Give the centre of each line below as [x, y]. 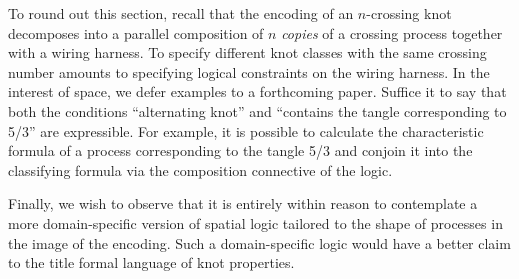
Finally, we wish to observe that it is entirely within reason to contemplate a [243, 203]
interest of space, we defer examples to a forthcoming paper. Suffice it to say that [257, 91]
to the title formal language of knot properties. [151, 262]
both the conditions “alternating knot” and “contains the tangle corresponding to [257, 110]
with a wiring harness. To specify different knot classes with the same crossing [247, 52]
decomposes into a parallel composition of [136, 32]
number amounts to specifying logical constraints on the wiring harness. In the [249, 71]
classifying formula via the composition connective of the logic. [200, 169]
